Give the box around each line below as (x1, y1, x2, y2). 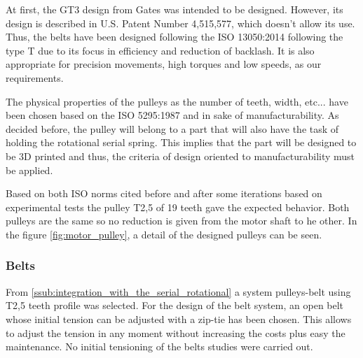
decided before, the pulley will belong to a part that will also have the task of (6, 121, 339, 136)
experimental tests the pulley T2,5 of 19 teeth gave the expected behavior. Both (6, 199, 350, 214)
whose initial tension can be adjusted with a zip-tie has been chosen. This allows (6, 311, 352, 326)
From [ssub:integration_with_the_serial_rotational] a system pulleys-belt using (6, 284, 351, 299)
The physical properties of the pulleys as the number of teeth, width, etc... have (6, 94, 348, 108)
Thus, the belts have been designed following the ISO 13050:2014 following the (6, 29, 343, 44)
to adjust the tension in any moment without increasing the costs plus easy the (6, 325, 345, 340)
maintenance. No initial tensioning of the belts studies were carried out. (6, 339, 313, 354)
